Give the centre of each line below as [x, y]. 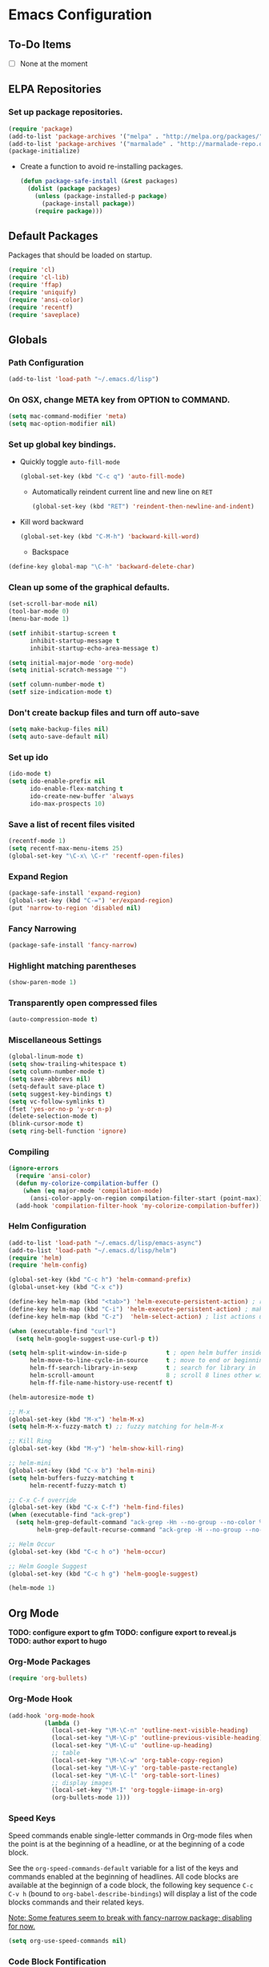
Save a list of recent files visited [72, 824]
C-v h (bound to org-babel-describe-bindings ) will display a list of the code [133, 1894]
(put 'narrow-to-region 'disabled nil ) [75, 908]
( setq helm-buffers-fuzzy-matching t [71, 1478]
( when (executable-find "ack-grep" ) [69, 1515]
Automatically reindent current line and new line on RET [122, 492]
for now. [22, 1926]
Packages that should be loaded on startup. [80, 255]
